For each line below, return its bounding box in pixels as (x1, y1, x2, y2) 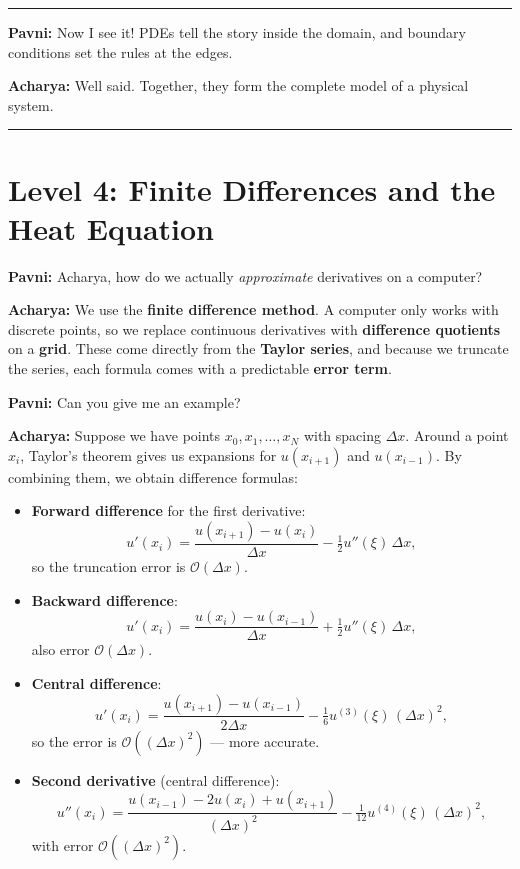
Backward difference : (31, 589, 178, 610)
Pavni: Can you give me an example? (8, 391, 241, 412)
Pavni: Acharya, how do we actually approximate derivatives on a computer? (8, 265, 483, 286)
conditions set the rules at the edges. (8, 41, 233, 62)
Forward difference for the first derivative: (31, 500, 306, 521)
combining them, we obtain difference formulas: (8, 466, 298, 487)
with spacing (303, 425, 381, 446)
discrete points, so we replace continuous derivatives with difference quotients (8, 318, 501, 339)
